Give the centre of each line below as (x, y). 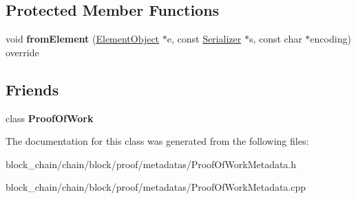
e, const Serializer (204, 39)
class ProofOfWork (50, 118)
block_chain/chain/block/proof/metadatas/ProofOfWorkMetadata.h (151, 164)
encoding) (331, 39)
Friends (32, 89)
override (22, 52)
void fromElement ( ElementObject (83, 39)
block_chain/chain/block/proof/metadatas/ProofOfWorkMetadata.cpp (156, 187)
